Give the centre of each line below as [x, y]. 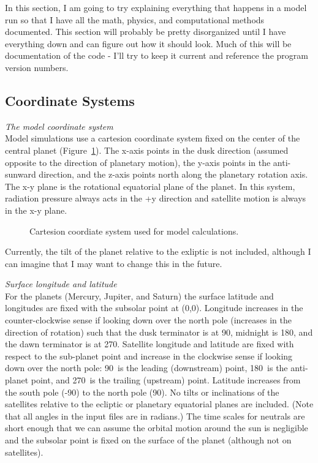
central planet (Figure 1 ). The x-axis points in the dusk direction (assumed [147, 150]
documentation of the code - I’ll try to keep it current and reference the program [157, 55]
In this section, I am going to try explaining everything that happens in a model [156, 7]
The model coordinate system [59, 126]
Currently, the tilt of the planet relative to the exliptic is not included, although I [158, 251]
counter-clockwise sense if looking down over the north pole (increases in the [148, 320]
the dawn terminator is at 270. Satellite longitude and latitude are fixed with [150, 344]
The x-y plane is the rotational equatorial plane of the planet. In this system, [150, 186]
